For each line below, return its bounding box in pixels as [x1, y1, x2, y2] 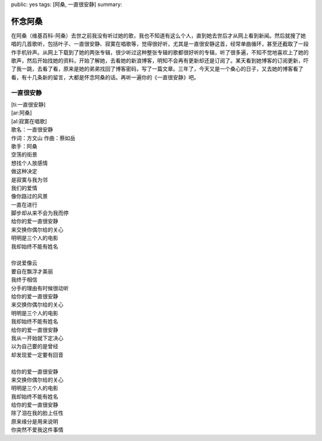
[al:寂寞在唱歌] [11, 117, 47, 125]
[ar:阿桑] [11, 109, 32, 116]
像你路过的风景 [11, 192, 48, 200]
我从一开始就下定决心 [11, 334, 64, 341]
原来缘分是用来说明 [11, 418, 58, 425]
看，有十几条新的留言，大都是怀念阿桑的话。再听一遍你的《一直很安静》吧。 [11, 73, 199, 80]
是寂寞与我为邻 [11, 176, 48, 183]
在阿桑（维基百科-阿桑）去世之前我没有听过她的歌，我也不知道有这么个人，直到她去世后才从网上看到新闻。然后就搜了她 [11, 32, 306, 39]
